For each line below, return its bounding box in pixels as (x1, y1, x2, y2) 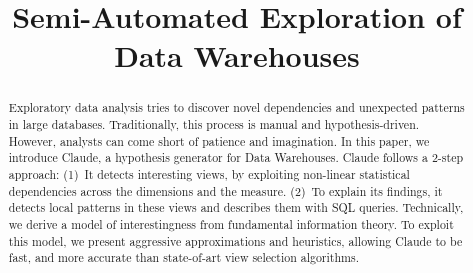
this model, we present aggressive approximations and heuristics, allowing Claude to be (8, 232, 463, 249)
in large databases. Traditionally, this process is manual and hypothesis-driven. (8, 116, 420, 133)
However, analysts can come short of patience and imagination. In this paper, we (8, 132, 430, 149)
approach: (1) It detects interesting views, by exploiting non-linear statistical (8, 165, 410, 182)
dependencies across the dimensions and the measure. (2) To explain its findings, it (8, 182, 443, 199)
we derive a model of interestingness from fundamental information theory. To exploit (8, 215, 454, 232)
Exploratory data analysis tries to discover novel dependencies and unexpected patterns (8, 99, 465, 116)
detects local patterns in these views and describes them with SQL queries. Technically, (8, 199, 464, 216)
